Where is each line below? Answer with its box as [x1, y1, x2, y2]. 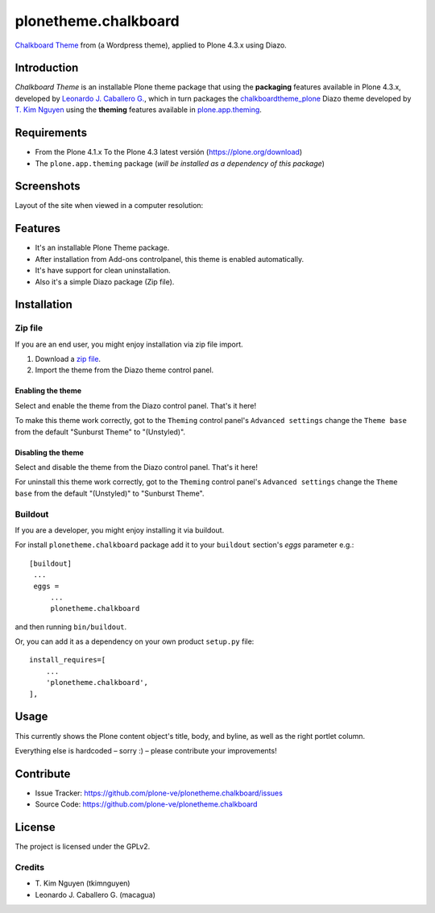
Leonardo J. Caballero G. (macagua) [35, 890, 156, 899]
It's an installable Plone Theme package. [35, 243, 170, 253]
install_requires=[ [29, 655, 106, 665]
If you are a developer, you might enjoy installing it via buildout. [14, 525, 225, 535]
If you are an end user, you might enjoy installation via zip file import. [14, 339, 243, 349]
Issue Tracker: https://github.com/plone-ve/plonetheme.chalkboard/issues [35, 788, 284, 798]
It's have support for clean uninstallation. [35, 266, 171, 276]
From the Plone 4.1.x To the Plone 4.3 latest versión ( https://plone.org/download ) [35, 147, 303, 157]
